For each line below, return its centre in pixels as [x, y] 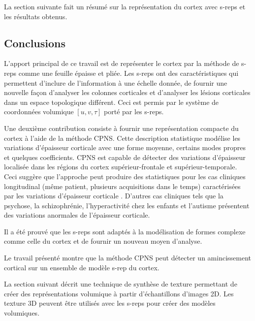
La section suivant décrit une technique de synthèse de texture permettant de [121, 284]
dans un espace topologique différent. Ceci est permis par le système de [112, 102]
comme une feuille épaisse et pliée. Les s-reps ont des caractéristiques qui [128, 73]
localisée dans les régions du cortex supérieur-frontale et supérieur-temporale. [121, 167]
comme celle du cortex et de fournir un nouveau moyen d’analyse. [103, 241]
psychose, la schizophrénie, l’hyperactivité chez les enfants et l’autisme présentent [127, 205]
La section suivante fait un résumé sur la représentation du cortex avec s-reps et [125, 6]
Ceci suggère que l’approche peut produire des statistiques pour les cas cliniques [125, 176]
